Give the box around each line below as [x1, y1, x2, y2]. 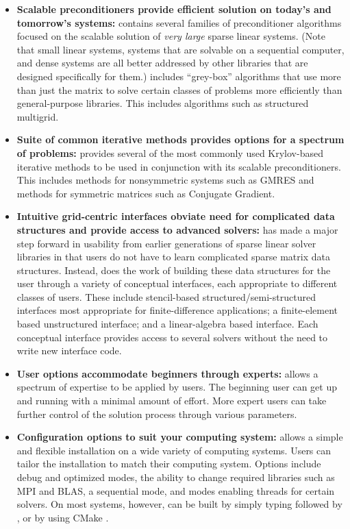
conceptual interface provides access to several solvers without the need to [16, 330, 328, 344]
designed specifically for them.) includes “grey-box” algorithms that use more [16, 69, 341, 83]
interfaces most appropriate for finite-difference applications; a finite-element [16, 303, 338, 317]
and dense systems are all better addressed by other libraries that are [16, 56, 308, 70]
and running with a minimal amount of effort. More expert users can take [16, 393, 327, 408]
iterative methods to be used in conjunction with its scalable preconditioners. [16, 159, 341, 173]
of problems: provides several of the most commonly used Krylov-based [16, 145, 323, 160]
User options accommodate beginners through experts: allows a [16, 366, 318, 380]
